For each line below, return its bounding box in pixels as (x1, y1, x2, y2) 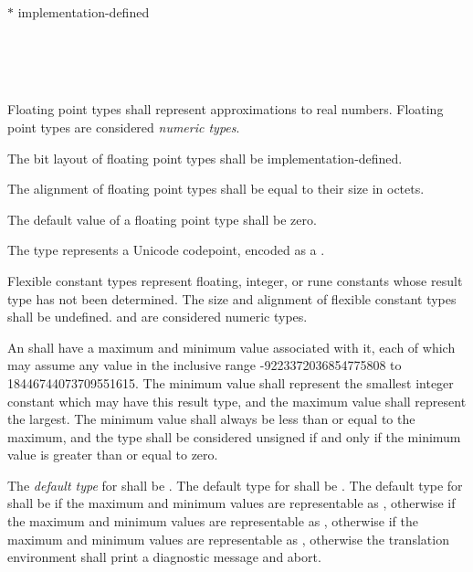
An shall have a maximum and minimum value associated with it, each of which (7, 337, 456, 356)
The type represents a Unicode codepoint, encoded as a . (7, 240, 325, 260)
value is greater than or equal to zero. (7, 445, 218, 464)
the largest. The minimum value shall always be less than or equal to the (7, 409, 415, 429)
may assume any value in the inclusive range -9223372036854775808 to (7, 355, 402, 375)
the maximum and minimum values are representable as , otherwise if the (7, 512, 418, 531)
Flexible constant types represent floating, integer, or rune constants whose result (7, 270, 463, 290)
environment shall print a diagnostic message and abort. (7, 547, 321, 567)
